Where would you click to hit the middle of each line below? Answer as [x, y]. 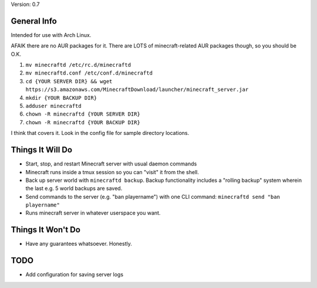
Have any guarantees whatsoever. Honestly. [79, 244]
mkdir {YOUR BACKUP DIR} [61, 98]
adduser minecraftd [53, 106]
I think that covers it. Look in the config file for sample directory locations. [100, 133]
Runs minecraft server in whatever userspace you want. [93, 213]
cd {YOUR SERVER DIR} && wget [69, 81]
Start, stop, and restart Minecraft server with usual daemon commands [111, 164]
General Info [34, 21]
